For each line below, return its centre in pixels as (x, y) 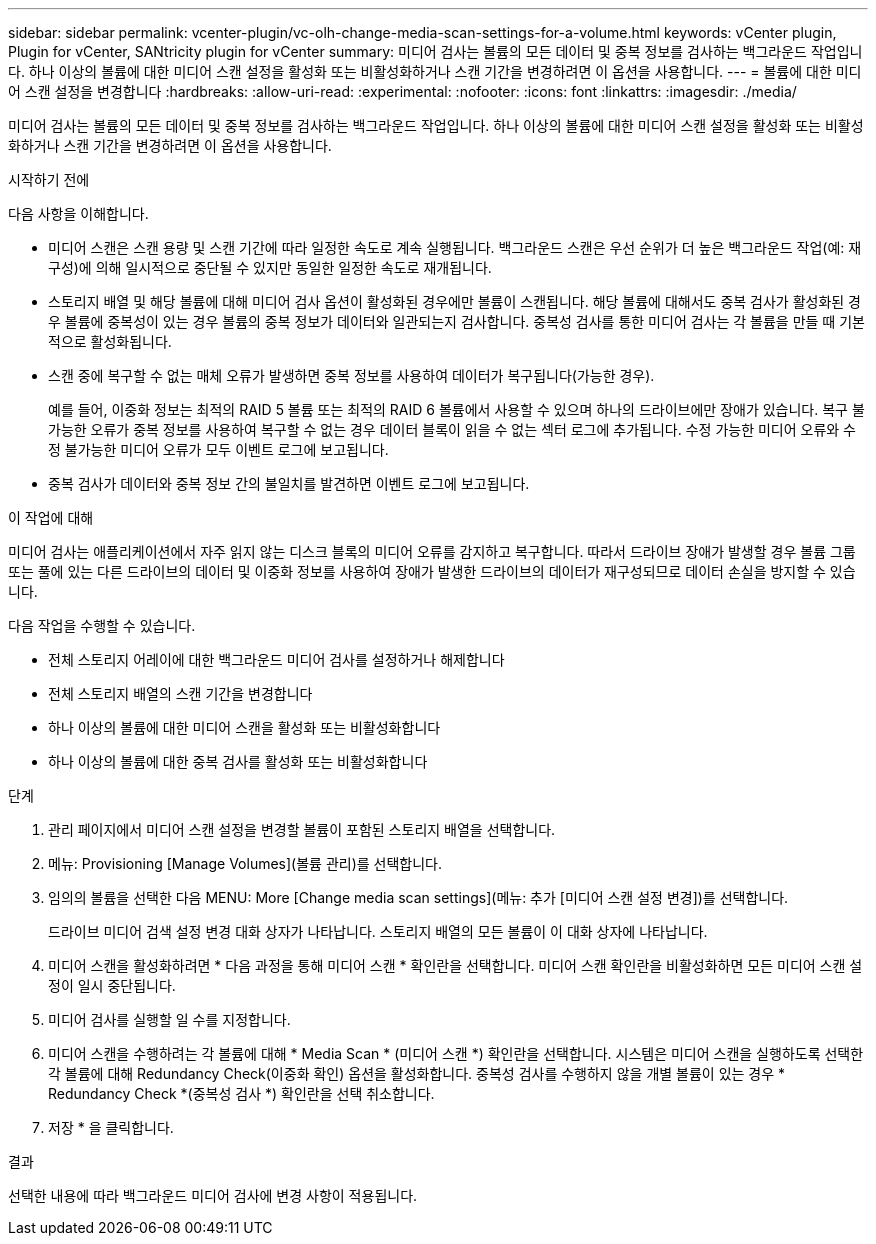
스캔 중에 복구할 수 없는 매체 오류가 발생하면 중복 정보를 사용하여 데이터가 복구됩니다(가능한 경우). (351, 375)
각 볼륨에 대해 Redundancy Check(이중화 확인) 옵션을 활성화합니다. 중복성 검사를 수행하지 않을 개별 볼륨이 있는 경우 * (417, 1073)
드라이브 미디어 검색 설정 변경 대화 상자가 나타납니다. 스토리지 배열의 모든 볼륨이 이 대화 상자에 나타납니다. (378, 931)
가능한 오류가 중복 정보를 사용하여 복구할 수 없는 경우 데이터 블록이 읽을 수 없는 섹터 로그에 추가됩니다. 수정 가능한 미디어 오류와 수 (452, 429)
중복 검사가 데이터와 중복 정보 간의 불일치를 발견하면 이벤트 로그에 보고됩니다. (289, 483)
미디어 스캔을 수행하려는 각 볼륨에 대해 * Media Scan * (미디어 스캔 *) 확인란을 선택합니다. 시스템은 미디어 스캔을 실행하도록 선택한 (456, 1053)
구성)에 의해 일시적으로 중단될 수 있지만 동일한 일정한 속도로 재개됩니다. (270, 267)
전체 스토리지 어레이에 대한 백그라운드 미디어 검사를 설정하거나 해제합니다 (276, 659)
